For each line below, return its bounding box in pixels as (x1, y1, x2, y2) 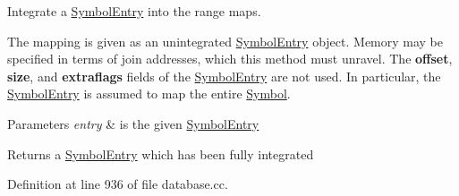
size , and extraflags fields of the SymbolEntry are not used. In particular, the (7, 66, 441, 85)
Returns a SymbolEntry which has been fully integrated (7, 144, 314, 163)
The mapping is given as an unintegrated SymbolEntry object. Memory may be (7, 31, 444, 50)
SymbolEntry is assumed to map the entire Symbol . (7, 84, 291, 103)
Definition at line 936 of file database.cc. (7, 175, 228, 193)
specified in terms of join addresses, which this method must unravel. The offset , (7, 49, 453, 68)
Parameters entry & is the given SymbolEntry (7, 114, 259, 132)
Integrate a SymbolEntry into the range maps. (7, 2, 261, 20)
